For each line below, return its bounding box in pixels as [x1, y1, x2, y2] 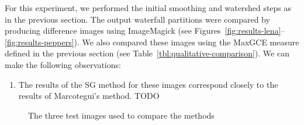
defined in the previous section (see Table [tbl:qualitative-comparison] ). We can [5, 47, 289, 59]
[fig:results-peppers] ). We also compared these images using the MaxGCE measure [5, 35, 299, 48]
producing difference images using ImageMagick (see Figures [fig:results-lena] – [5, 24, 285, 37]
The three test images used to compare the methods [28, 109, 215, 121]
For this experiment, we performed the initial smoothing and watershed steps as [5, 2, 292, 13]
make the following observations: [5, 58, 121, 70]
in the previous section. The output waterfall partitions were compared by [5, 13, 270, 25]
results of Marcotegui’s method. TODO [18, 90, 160, 102]
